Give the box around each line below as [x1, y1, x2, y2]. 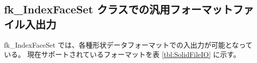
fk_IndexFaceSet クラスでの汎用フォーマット [4, 1, 233, 17]
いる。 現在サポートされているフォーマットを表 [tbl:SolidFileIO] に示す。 [4, 49, 241, 60]
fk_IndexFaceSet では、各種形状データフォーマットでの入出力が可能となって [4, 39, 253, 50]
